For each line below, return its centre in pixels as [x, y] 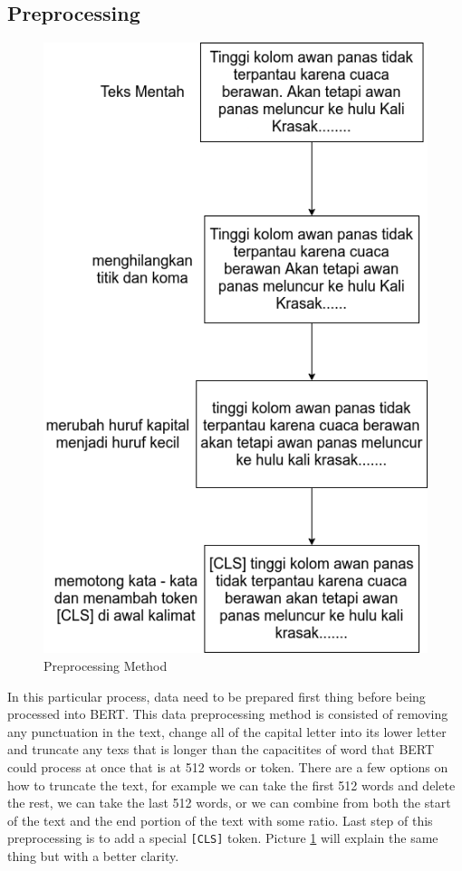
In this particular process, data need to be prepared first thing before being [217, 696]
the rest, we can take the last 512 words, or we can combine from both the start [229, 803]
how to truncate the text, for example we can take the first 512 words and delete [231, 785]
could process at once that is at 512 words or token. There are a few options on [228, 766]
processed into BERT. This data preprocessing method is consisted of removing [228, 714]
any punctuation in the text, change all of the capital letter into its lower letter [227, 731]
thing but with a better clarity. [93, 856]
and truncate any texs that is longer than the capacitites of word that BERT [221, 749]
